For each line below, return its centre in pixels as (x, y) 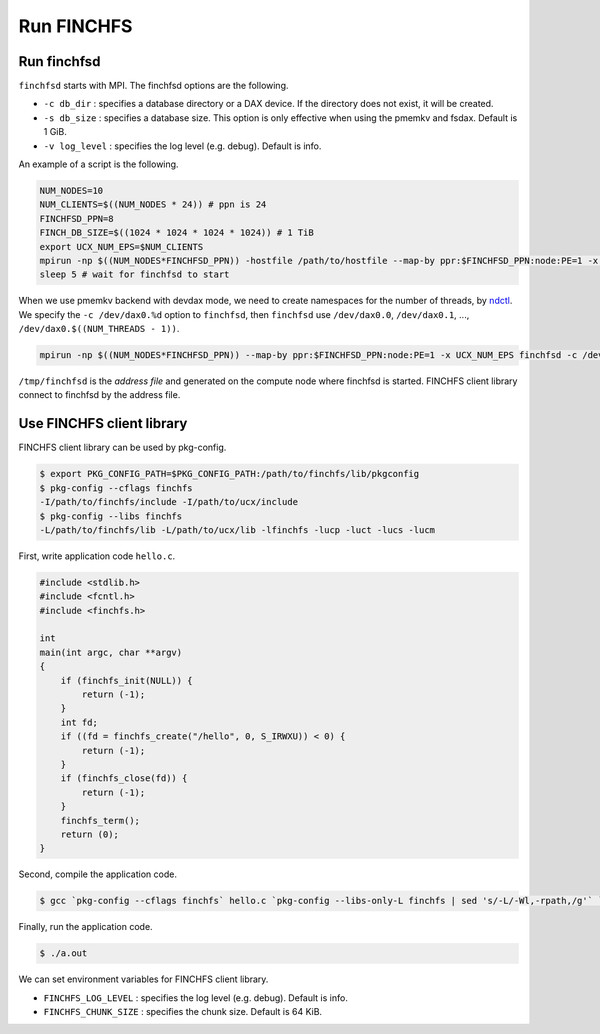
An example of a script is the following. (98, 164)
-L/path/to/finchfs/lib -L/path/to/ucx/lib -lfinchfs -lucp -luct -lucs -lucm (237, 529)
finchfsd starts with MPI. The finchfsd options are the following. (153, 86)
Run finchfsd (59, 61)
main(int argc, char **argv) (111, 652)
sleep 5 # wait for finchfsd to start (134, 274)
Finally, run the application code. (86, 927)
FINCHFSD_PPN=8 (76, 218)
